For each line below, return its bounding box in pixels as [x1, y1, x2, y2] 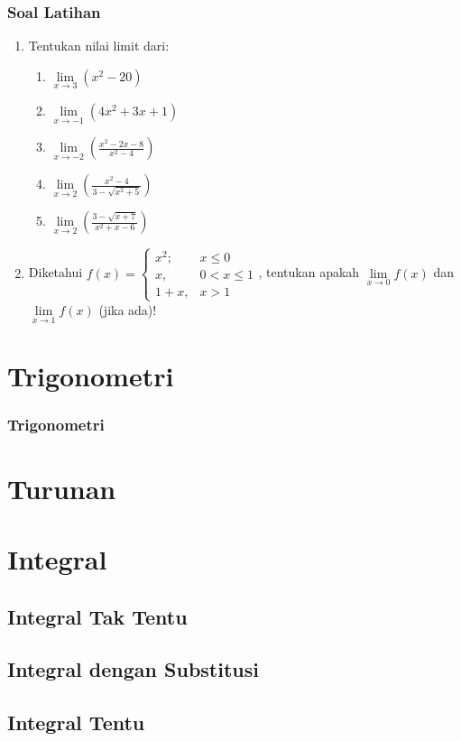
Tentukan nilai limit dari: [28, 36, 170, 55]
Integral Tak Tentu [7, 602, 188, 630]
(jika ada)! [98, 300, 157, 319]
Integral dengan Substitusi [7, 655, 259, 683]
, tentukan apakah [258, 263, 360, 282]
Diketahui [28, 263, 83, 282]
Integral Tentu [7, 709, 145, 736]
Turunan [7, 469, 116, 506]
